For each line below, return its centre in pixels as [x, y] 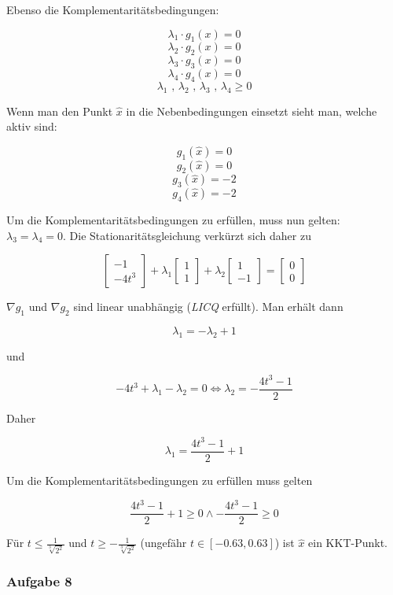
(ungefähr [163, 543]
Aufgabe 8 [39, 580]
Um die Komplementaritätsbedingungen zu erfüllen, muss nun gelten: [173, 219]
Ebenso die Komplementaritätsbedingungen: [113, 9]
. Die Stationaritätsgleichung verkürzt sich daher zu [187, 235]
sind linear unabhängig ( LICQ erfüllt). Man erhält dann [208, 307]
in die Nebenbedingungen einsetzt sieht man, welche [252, 111]
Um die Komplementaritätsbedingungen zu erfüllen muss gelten [160, 480]
